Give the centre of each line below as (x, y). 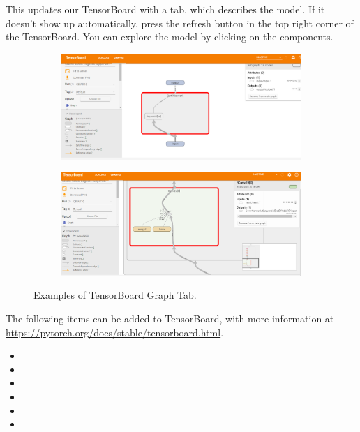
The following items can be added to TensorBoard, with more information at (170, 319)
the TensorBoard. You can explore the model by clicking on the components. (170, 37)
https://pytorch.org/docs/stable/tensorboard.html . (115, 332)
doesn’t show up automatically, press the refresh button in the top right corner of (180, 23)
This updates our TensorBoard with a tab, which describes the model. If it (165, 9)
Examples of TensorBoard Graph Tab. (115, 295)
